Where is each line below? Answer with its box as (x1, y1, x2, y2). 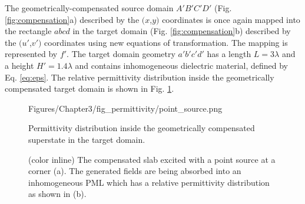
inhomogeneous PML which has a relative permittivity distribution (28, 176, 270, 188)
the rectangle (5, 25, 52, 37)
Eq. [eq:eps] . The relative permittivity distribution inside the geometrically (5, 71, 274, 83)
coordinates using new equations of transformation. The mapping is (44, 36, 288, 48)
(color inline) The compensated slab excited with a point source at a (28, 153, 276, 165)
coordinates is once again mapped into (162, 13, 300, 25)
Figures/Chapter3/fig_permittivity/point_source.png (28, 102, 223, 114)
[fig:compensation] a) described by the (5, 13, 140, 25)
